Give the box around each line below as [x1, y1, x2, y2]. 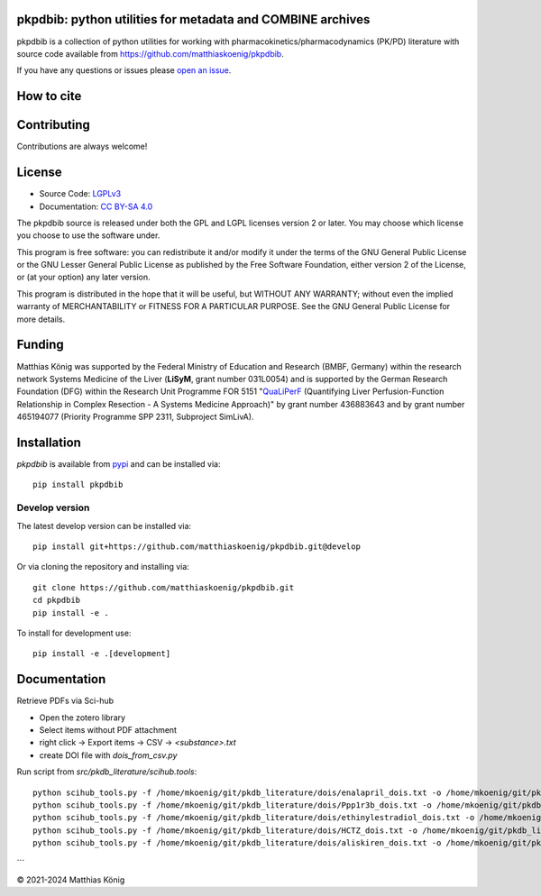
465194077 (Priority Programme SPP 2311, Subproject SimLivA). [16, 411, 254, 423]
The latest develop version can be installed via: [16, 520, 192, 531]
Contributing [16, 117, 90, 133]
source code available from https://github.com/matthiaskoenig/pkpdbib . [16, 48, 284, 59]
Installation [16, 434, 81, 450]
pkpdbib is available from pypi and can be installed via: [16, 459, 221, 470]
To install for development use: [16, 627, 132, 638]
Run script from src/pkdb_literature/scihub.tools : [16, 766, 197, 777]
